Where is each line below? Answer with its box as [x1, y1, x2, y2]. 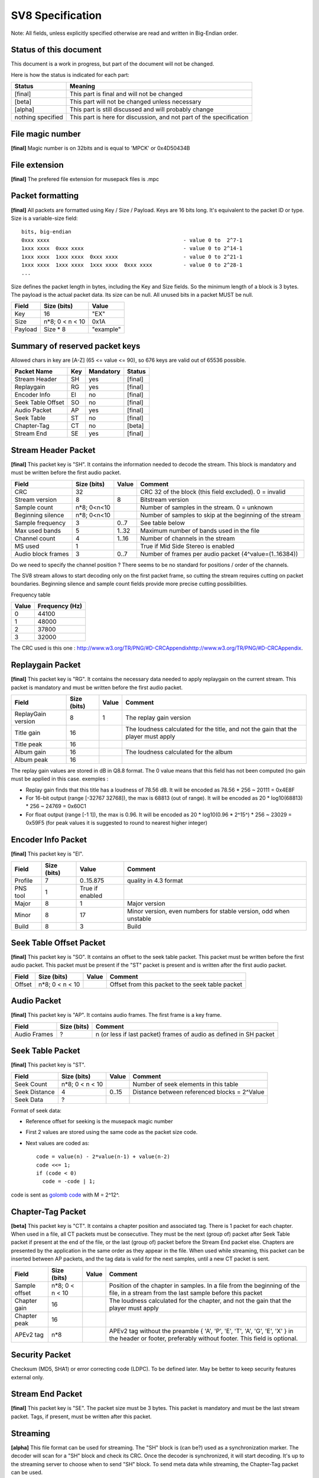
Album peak [14, 756, 48, 764]
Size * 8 [43, 325, 66, 333]
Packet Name [14, 367, 53, 375]
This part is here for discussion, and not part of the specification [70, 113, 249, 121]
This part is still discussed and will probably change [70, 105, 214, 114]
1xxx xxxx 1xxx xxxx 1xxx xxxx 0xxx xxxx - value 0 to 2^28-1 [21, 261, 243, 268]
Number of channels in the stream [139, 534, 236, 542]
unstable [127, 914, 152, 922]
